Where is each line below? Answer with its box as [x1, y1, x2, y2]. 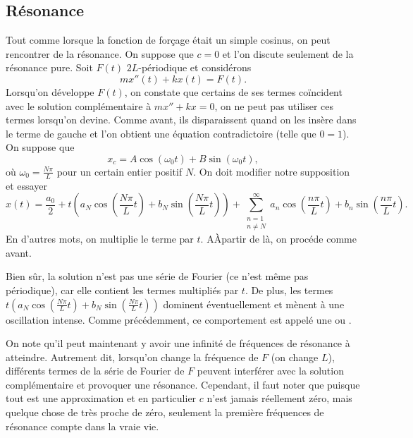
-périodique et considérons [138, 60, 252, 75]
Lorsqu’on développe [6, 84, 94, 99]
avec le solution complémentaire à [6, 98, 152, 113]
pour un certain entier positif [56, 164, 183, 178]
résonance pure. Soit [6, 60, 93, 75]
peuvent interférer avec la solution [197, 363, 344, 378]
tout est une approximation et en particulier [6, 391, 197, 406]
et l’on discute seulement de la [222, 46, 354, 61]
